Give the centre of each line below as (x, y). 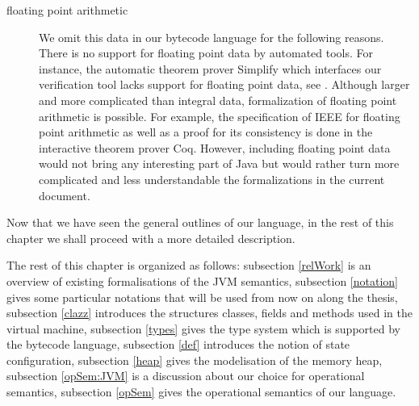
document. (65, 195)
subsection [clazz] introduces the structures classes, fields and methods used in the (209, 313)
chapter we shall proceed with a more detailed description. (151, 238)
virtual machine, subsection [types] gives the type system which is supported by (203, 328)
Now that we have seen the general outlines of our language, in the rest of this (200, 222)
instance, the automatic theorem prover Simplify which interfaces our (210, 68)
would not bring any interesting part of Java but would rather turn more (219, 163)
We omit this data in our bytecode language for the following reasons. (212, 37)
